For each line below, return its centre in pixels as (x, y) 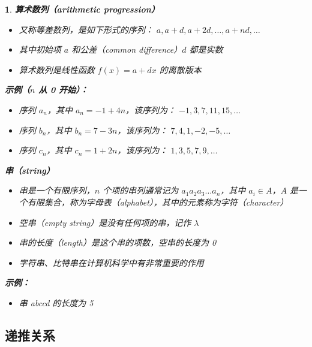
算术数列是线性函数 (57, 69)
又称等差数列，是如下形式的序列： (86, 29)
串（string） (30, 170)
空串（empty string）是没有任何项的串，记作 (105, 222)
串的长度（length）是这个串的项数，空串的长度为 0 (118, 242)
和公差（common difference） (127, 49)
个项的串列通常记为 (141, 190)
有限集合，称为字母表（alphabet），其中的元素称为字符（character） (158, 202)
